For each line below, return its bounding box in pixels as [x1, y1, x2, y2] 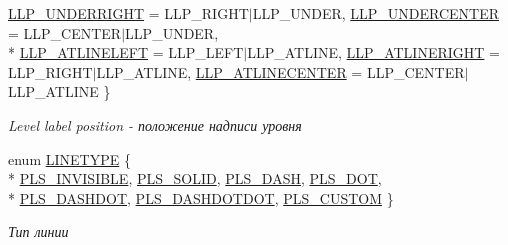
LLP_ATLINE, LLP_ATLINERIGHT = [247, 42, 500, 63]
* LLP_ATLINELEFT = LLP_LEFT [8, 42, 244, 63]
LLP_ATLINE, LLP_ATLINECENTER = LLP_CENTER [96, 61, 465, 82]
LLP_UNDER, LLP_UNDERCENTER [252, 3, 500, 23]
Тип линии [8, 221, 69, 242]
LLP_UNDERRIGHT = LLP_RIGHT [8, 3, 249, 23]
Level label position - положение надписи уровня [8, 114, 302, 135]
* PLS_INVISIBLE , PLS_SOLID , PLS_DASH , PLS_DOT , [8, 168, 382, 189]
